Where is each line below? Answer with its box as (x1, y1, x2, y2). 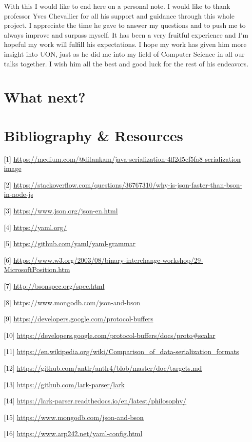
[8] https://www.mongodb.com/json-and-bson (4, 297, 140, 307)
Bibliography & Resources (4, 125, 183, 145)
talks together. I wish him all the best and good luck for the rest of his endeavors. (4, 58, 249, 68)
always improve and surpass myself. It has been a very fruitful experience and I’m (4, 29, 249, 40)
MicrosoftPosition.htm (4, 264, 70, 274)
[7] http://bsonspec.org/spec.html (4, 281, 105, 291)
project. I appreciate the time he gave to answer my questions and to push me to (4, 20, 246, 30)
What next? (4, 87, 86, 107)
